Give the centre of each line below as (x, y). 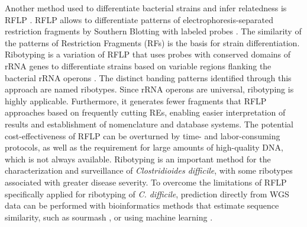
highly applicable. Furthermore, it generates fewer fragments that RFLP (136, 100)
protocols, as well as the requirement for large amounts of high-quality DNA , (144, 147)
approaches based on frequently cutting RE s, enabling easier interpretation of (145, 112)
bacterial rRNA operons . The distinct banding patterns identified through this (148, 77)
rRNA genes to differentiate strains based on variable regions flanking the (138, 65)
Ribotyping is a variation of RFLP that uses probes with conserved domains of (148, 54)
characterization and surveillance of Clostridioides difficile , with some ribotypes (149, 170)
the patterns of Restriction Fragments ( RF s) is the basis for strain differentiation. (152, 42)
